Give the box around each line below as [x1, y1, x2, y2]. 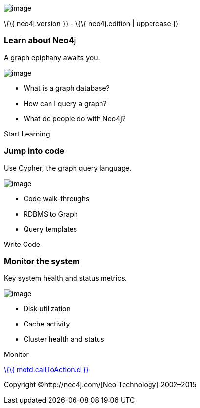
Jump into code [4, 146, 64, 156]
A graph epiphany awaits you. [4, 53, 100, 62]
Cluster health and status [24, 335, 104, 344]
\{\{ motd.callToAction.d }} [4, 365, 89, 374]
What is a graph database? [24, 83, 110, 92]
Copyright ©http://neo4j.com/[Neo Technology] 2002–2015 [4, 381, 197, 389]
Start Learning [4, 129, 50, 138]
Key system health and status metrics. [4, 274, 127, 283]
